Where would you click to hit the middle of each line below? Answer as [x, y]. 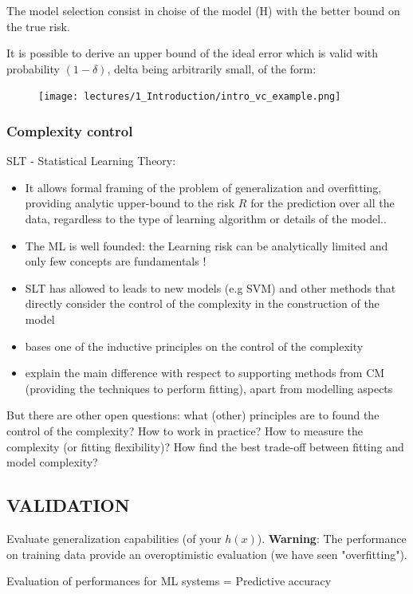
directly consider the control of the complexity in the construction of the [202, 303]
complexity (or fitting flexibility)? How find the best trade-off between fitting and [205, 446]
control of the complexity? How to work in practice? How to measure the [185, 430]
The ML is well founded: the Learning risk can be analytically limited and [206, 245]
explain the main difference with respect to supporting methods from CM [205, 373]
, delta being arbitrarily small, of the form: [212, 68]
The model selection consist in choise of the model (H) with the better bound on [203, 10]
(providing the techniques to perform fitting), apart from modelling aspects [209, 388]
